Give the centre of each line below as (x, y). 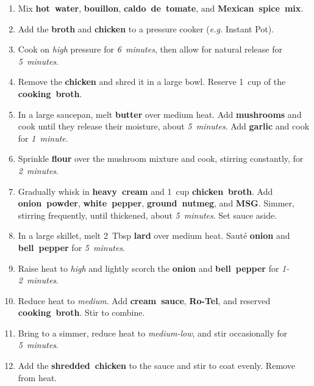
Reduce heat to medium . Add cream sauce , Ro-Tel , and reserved (144, 300)
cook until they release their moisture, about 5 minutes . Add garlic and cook (164, 126)
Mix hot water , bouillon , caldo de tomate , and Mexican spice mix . (161, 8)
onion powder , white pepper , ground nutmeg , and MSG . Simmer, (156, 203)
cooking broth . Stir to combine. (81, 312)
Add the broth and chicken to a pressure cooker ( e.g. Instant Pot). (146, 28)
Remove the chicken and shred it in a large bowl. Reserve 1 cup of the (152, 82)
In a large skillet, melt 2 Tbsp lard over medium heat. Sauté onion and (154, 235)
